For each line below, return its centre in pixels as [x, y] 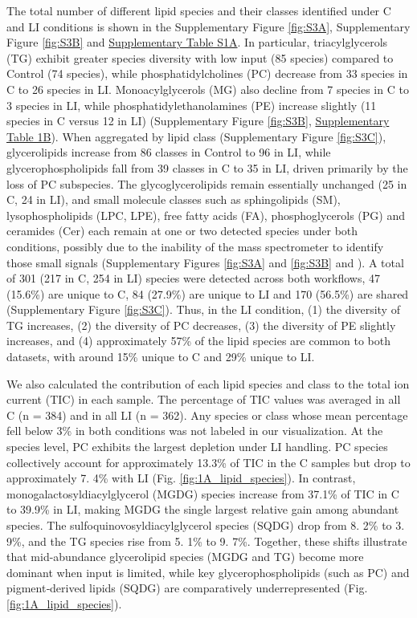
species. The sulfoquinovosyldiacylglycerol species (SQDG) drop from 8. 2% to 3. [206, 525]
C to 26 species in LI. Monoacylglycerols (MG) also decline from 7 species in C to [208, 89]
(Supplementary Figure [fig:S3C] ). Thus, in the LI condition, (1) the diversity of [203, 309]
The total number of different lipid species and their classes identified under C [199, 10]
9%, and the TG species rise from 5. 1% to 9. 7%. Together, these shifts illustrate [207, 541]
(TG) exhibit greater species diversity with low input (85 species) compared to [200, 57]
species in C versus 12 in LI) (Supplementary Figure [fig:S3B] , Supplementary [198, 121]
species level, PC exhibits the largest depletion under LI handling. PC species [197, 447]
